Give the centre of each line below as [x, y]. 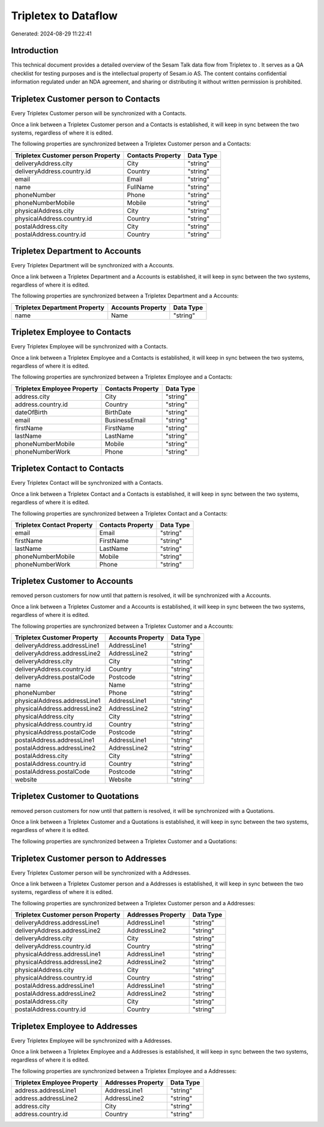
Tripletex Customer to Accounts [72, 581]
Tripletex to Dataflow [64, 16]
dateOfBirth [31, 412]
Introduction [35, 51]
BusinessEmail [125, 420]
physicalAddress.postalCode [55, 732]
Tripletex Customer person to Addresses [89, 858]
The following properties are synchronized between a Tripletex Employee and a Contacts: [122, 377]
